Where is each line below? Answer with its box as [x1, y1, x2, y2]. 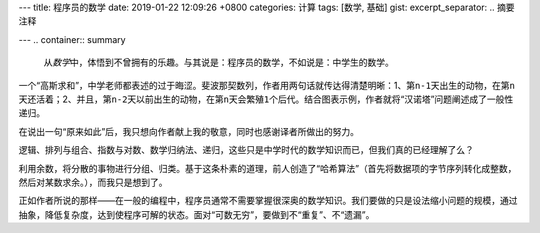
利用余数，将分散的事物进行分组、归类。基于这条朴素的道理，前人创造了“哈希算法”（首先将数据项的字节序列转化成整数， [18, 162, 517, 174]
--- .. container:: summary [18, 33, 126, 45]
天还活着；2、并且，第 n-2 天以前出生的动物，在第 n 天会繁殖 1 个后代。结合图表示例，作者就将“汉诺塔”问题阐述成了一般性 [18, 93, 514, 105]
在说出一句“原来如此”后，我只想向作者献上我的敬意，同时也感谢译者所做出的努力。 [18, 125, 360, 137]
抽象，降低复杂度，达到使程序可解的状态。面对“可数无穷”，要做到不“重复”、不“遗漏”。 [18, 208, 375, 220]
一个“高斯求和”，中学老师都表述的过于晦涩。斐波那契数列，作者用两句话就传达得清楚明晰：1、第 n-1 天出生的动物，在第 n [18, 79, 515, 91]
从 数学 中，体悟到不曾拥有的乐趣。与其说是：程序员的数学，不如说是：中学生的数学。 [43, 56, 394, 69]
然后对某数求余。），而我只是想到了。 [18, 176, 168, 188]
